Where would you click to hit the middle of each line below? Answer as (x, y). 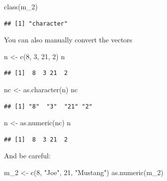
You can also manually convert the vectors (68, 40)
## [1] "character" (36, 23)
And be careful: (27, 156)
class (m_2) (21, 6)
